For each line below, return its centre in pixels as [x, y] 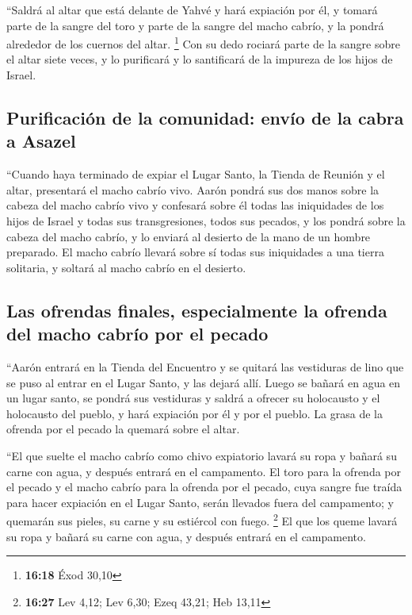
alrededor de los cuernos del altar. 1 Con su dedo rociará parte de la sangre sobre [203, 42]
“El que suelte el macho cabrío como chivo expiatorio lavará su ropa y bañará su [202, 455]
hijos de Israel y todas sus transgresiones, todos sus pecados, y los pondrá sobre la [206, 221]
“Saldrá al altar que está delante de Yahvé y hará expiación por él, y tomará [192, 10]
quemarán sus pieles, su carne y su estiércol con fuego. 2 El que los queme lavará [202, 519]
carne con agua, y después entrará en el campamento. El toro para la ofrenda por [204, 471]
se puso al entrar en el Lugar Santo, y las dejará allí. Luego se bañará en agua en [204, 382]
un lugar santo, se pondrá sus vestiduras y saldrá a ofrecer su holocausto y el [193, 398]
